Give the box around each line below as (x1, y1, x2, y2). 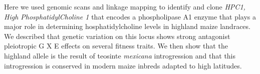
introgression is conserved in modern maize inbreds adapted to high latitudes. (4, 60, 242, 70)
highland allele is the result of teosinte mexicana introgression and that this (4, 50, 236, 60)
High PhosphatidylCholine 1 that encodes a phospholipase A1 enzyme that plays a (4, 11, 256, 21)
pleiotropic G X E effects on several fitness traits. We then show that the (4, 40, 228, 51)
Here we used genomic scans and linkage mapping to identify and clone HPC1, (4, 1, 245, 11)
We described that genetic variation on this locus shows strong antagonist (4, 30, 230, 41)
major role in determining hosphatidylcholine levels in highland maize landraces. (4, 21, 250, 31)
